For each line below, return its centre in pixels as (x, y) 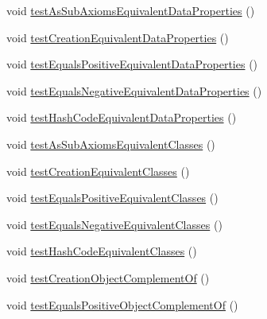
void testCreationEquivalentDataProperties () (118, 37)
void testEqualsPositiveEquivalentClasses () (112, 198)
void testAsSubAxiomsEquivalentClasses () (111, 144)
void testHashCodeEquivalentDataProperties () (122, 117)
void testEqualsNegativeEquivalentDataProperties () (134, 90)
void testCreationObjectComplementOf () (108, 277)
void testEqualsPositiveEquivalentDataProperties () (132, 64)
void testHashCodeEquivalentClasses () (102, 251)
